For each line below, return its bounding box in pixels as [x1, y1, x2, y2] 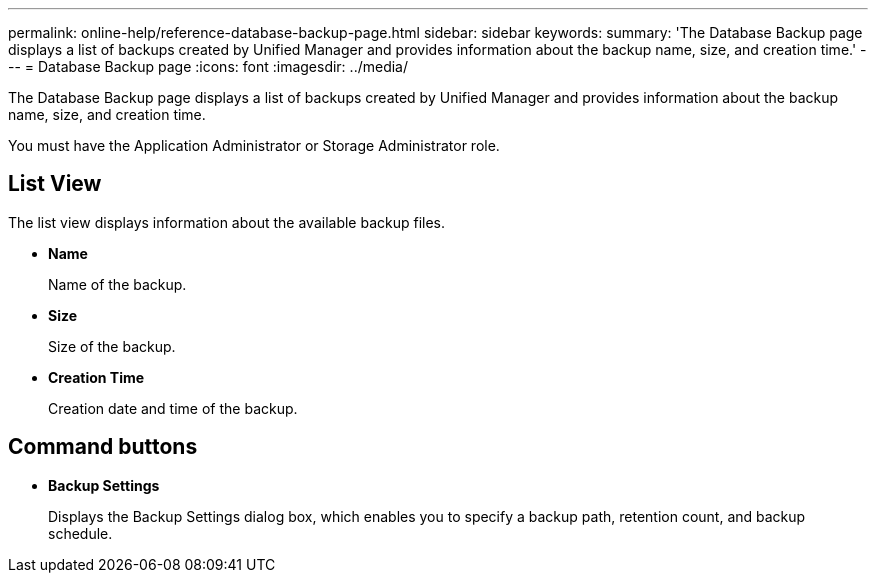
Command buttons [8, 434, 198, 460]
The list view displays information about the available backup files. [8, 213, 446, 231]
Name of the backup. [48, 275, 187, 293]
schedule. [48, 524, 113, 542]
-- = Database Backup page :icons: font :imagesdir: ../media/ [8, 58, 408, 75]
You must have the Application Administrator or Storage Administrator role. [8, 137, 500, 154]
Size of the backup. [48, 337, 176, 355]
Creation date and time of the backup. [48, 399, 298, 417]
